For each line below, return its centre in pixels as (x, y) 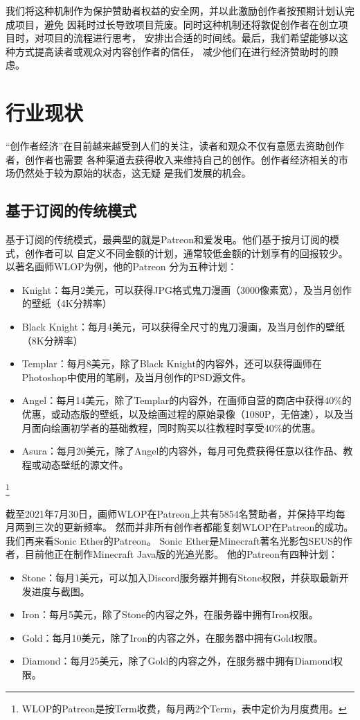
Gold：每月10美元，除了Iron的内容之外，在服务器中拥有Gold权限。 (172, 637)
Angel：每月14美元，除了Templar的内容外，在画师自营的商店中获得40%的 (187, 400)
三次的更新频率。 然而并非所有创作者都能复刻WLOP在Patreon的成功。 (194, 527)
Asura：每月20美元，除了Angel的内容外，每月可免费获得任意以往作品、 (182, 451)
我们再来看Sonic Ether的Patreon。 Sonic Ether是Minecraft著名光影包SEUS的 (174, 540)
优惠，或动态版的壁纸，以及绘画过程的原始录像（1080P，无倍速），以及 (183, 414)
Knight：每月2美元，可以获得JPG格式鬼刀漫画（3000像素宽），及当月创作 (187, 289)
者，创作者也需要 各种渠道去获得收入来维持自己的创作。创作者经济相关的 (172, 159)
